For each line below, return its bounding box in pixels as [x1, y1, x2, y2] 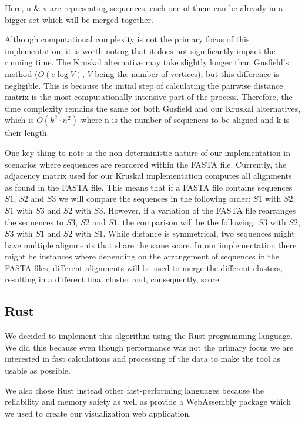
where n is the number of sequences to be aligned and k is [81, 114, 290, 126]
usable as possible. [5, 364, 71, 377]
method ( [5, 67, 38, 79]
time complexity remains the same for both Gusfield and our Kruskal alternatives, [5, 102, 301, 114]
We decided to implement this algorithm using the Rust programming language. [5, 329, 293, 342]
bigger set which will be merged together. [5, 13, 153, 25]
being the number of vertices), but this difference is [95, 67, 280, 79]
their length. [5, 126, 49, 139]
